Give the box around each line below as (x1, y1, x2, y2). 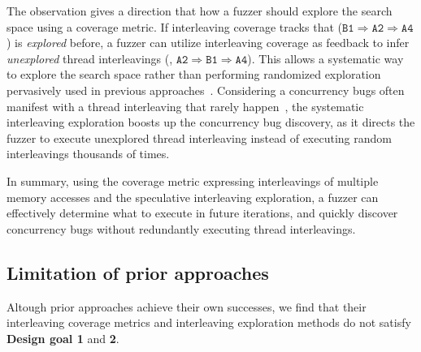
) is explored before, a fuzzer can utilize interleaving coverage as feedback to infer (7, 34, 410, 51)
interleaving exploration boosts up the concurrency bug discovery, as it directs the (7, 114, 415, 131)
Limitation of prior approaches (7, 260, 269, 285)
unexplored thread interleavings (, (7, 49, 173, 67)
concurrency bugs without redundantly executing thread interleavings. (7, 220, 356, 237)
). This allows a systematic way (247, 49, 404, 67)
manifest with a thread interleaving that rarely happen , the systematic (7, 97, 364, 114)
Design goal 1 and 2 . (7, 329, 119, 346)
